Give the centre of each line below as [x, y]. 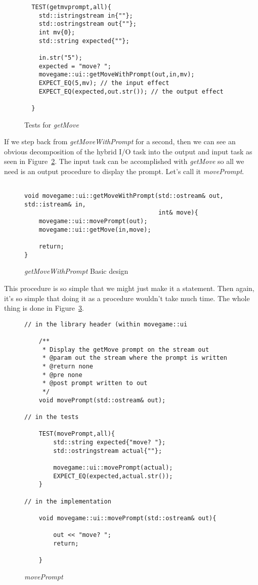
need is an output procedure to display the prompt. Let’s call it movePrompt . [124, 171]
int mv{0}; [57, 32]
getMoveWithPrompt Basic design [76, 271]
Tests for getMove [52, 124]
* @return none [68, 367]
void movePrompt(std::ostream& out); [102, 400]
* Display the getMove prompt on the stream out [126, 349]
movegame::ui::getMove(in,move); [95, 229]
